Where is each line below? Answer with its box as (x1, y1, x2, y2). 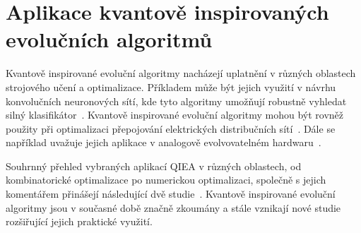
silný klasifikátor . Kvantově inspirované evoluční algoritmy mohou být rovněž (6, 107, 343, 122)
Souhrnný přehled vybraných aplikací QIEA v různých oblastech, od (6, 158, 302, 173)
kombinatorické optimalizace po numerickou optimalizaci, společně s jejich (6, 172, 326, 187)
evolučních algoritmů (6, 25, 213, 54)
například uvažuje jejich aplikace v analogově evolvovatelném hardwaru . (6, 135, 321, 150)
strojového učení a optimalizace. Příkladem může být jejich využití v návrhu (6, 79, 336, 94)
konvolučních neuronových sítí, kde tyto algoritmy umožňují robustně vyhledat (6, 93, 347, 108)
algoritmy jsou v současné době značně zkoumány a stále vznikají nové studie (6, 200, 341, 215)
